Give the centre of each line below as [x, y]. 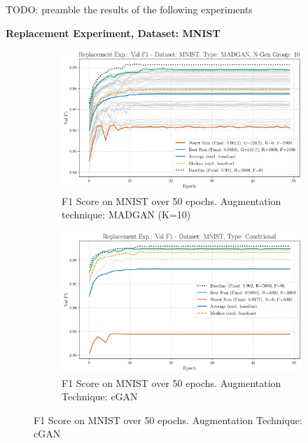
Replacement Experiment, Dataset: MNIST [113, 33]
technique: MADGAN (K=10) [126, 215]
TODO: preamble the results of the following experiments [129, 9]
